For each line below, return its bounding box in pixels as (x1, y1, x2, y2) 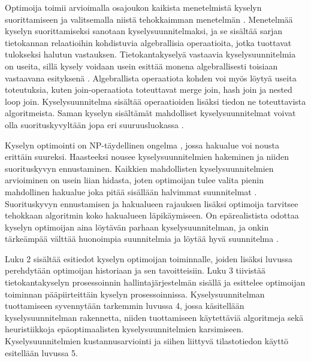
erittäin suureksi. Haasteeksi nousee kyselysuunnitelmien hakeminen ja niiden (5, 150, 289, 163)
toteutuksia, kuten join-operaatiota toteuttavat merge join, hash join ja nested (5, 83, 292, 96)
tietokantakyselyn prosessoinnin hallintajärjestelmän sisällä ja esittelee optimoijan (5, 276, 306, 289)
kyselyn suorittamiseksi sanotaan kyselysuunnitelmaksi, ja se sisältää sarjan (5, 25, 283, 37)
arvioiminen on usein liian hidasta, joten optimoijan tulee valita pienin (5, 174, 264, 186)
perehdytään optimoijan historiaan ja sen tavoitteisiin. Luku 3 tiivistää (5, 264, 266, 277)
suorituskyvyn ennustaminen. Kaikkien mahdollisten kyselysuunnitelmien (5, 162, 274, 174)
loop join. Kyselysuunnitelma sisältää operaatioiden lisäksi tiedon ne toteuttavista (5, 95, 306, 107)
